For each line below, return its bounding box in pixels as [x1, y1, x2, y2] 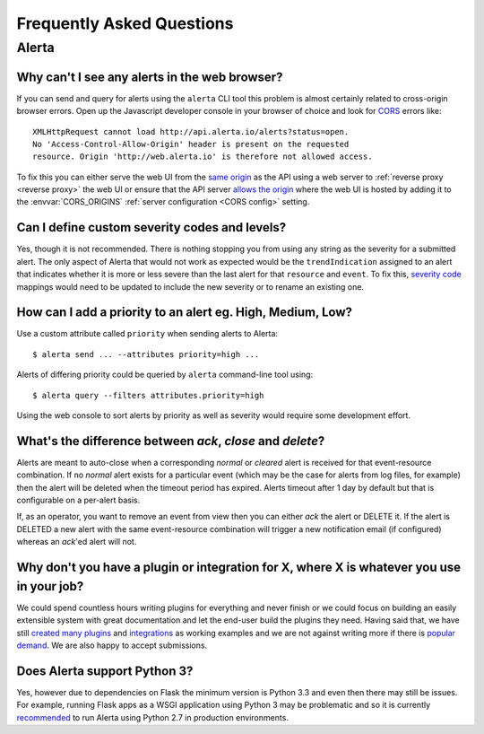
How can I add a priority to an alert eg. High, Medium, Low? [16, 305, 353, 320]
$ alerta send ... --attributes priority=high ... [32, 349, 260, 359]
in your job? [16, 579, 84, 594]
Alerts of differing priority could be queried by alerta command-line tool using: [16, 369, 314, 380]
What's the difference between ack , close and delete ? [16, 433, 325, 449]
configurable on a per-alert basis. [16, 494, 141, 506]
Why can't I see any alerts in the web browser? [16, 69, 283, 84]
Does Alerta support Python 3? [16, 663, 194, 678]
